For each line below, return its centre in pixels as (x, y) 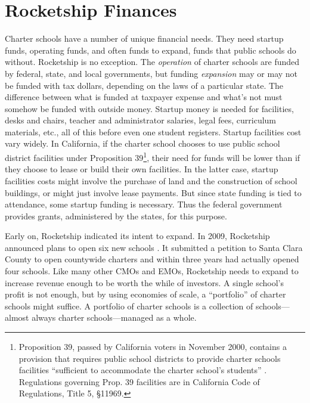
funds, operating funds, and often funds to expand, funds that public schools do (151, 50)
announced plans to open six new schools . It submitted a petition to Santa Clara (154, 247)
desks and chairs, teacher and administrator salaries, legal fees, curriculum (141, 120)
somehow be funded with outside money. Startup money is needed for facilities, (149, 108)
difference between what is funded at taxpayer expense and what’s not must (144, 97)
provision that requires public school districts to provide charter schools (150, 358)
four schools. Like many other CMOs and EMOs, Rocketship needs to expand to (152, 271)
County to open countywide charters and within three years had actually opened (152, 259)
